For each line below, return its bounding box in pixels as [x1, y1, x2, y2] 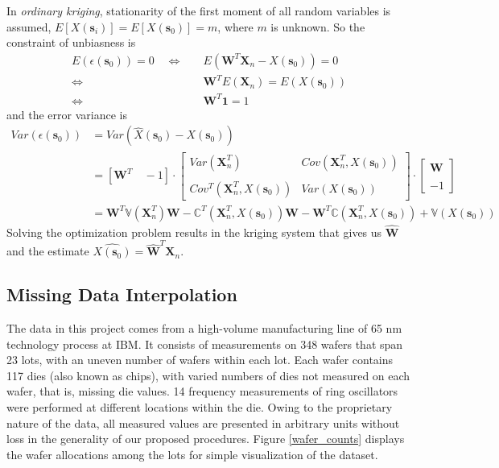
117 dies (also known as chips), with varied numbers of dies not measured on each [6, 367, 410, 383]
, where [217, 18, 254, 35]
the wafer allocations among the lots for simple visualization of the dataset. [6, 445, 378, 462]
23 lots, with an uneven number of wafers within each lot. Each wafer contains [6, 351, 394, 368]
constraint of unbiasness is [6, 34, 136, 51]
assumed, [6, 18, 52, 35]
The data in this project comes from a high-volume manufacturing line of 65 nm [6, 319, 402, 336]
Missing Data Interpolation [6, 282, 237, 307]
